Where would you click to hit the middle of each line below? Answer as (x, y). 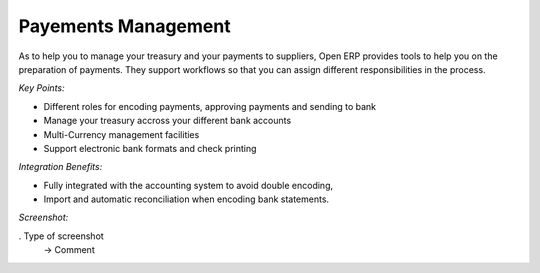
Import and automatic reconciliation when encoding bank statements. (186, 199)
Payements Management (124, 26)
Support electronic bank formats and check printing (150, 148)
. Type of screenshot (61, 236)
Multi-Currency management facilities (121, 134)
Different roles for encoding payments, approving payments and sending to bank (210, 106)
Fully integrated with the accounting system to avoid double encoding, (188, 185)
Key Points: (41, 88)
